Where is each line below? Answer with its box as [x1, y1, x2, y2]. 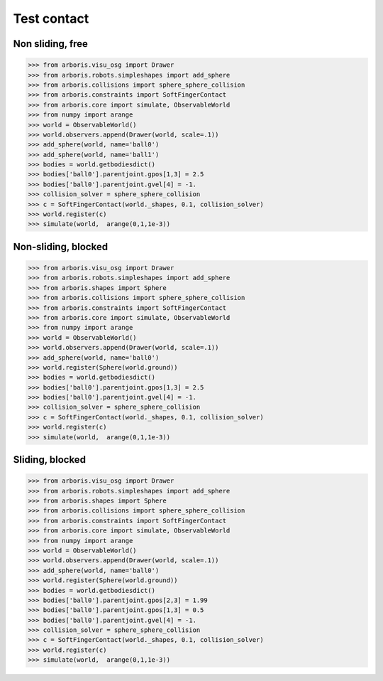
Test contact [13, 11, 89, 26]
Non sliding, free [13, 38, 89, 50]
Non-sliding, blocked [13, 240, 109, 252]
